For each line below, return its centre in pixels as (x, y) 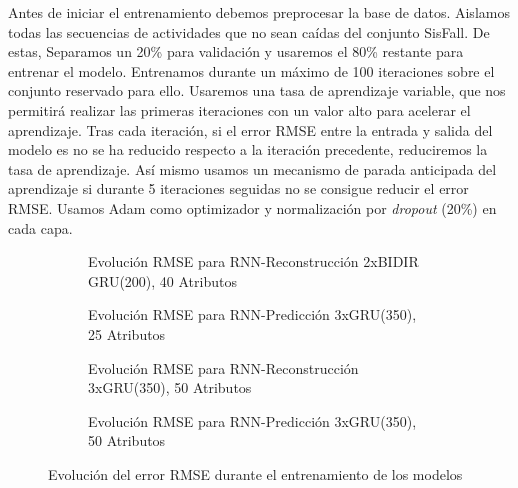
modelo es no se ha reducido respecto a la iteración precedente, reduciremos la (248, 149)
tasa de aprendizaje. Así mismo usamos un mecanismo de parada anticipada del (252, 168)
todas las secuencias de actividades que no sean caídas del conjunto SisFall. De (249, 31)
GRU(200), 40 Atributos (162, 280)
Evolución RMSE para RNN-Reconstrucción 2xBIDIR (253, 261)
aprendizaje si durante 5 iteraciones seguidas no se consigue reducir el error (238, 188)
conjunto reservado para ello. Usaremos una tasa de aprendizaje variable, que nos (257, 90)
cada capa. (40, 227)
